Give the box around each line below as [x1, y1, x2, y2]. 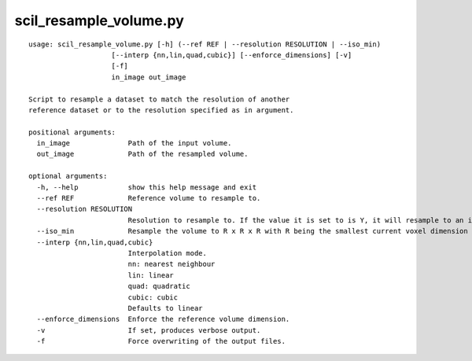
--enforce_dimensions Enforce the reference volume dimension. [36, 315, 290, 324]
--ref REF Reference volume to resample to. [36, 193, 261, 203]
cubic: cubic [127, 293, 179, 302]
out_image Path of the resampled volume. [36, 149, 249, 159]
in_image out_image [111, 72, 186, 82]
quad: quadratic [127, 282, 190, 291]
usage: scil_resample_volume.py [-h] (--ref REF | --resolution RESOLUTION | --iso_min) [28, 39, 382, 49]
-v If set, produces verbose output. [36, 326, 261, 334]
